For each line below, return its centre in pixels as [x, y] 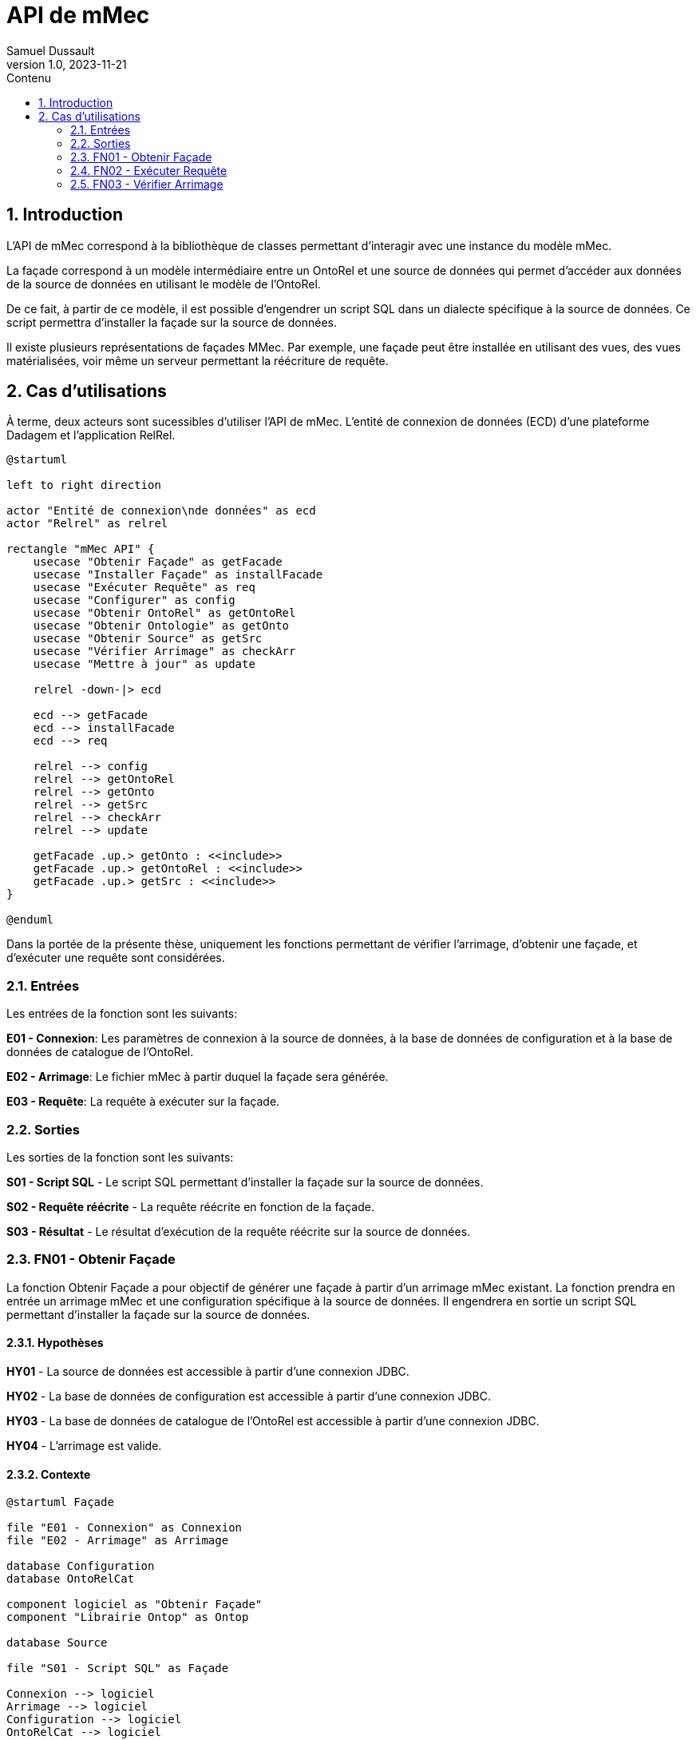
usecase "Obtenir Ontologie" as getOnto [161, 626]
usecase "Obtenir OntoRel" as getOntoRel [164, 613]
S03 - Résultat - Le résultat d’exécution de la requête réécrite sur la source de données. [239, 1231]
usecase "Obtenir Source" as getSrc [148, 639]
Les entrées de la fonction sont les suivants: [122, 1014]
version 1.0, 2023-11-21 [67, 64]
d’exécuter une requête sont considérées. [116, 958]
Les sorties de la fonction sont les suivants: [120, 1157]
